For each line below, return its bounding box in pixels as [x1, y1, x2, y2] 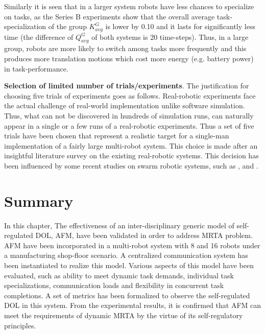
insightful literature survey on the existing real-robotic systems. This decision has [4, 150, 259, 161]
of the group [48, 21, 87, 32]
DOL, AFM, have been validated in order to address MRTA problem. [35, 230, 253, 241]
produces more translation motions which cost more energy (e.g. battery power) [4, 53, 254, 64]
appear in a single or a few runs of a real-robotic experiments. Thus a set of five [4, 120, 254, 131]
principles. [4, 320, 36, 330]
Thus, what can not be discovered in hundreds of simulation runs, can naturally [4, 110, 254, 121]
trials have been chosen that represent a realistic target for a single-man [4, 130, 229, 141]
